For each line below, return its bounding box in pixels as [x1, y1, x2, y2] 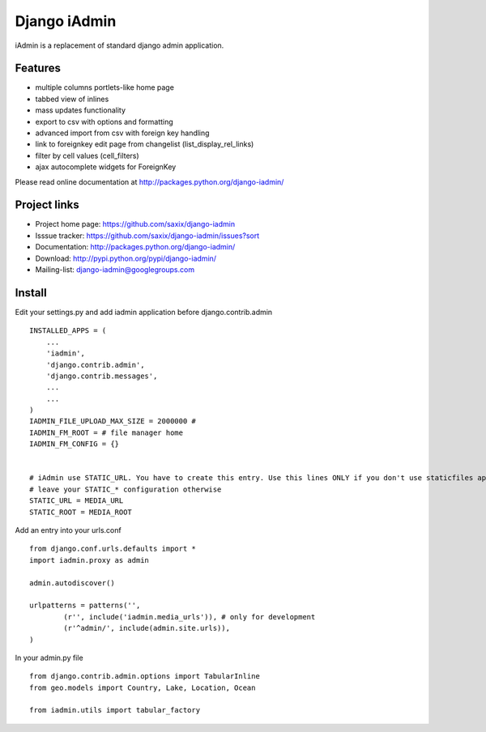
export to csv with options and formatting [35, 117, 173, 126]
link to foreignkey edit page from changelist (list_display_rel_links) [35, 139, 254, 149]
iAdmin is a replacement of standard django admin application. [15, 40, 224, 50]
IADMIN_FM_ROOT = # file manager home [29, 428, 184, 437]
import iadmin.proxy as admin [29, 555, 150, 564]
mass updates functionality [35, 105, 126, 115]
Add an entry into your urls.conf [15, 525, 122, 534]
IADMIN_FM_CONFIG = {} [29, 440, 120, 449]
